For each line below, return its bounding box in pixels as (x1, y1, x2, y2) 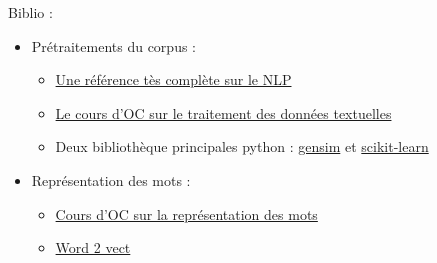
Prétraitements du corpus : (31, 35, 196, 56)
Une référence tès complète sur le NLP (55, 69, 292, 90)
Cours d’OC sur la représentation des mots (55, 203, 318, 224)
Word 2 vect (55, 237, 131, 258)
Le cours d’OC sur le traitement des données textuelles (55, 102, 392, 123)
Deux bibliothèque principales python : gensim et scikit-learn (55, 136, 429, 157)
